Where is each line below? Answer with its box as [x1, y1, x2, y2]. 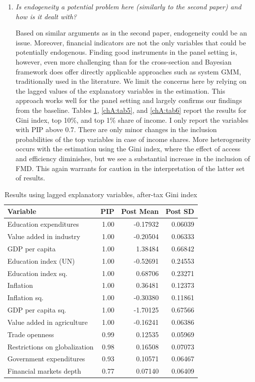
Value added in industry [7, 231, 80, 241]
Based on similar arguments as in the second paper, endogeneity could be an [15, 28, 247, 38]
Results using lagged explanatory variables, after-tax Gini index [4, 189, 197, 199]
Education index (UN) [7, 255, 75, 266]
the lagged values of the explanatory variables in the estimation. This [15, 85, 225, 96]
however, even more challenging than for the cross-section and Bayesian [15, 56, 232, 67]
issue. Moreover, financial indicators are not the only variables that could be [15, 37, 246, 47]
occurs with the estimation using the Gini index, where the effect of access [15, 143, 241, 154]
